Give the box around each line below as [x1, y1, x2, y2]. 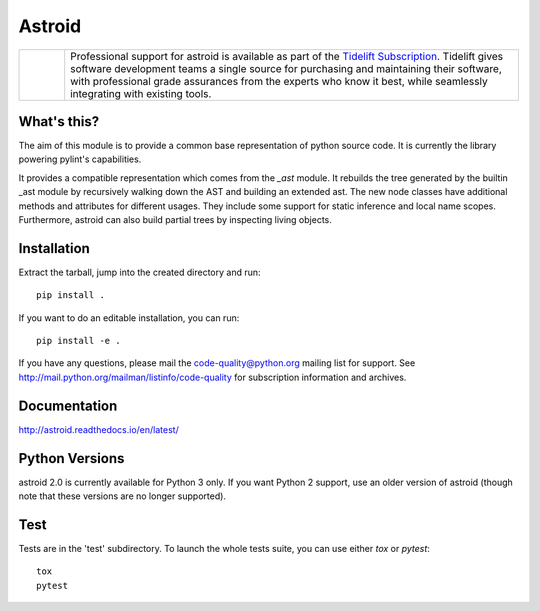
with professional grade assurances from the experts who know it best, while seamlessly [70, 74, 489, 88]
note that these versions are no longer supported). [18, 490, 227, 502]
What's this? [18, 113, 100, 130]
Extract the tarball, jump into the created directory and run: [18, 266, 261, 278]
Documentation [18, 397, 118, 414]
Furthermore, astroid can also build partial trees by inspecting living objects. [18, 214, 332, 226]
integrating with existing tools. [70, 86, 212, 100]
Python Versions [18, 450, 125, 467]
